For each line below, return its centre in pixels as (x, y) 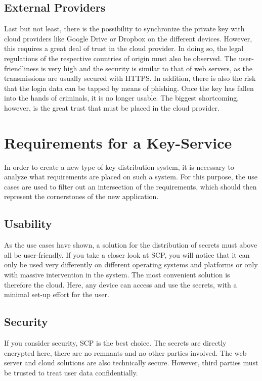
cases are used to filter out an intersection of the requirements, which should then (130, 186)
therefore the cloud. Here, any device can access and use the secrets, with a (121, 284)
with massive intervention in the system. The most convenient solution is (117, 275)
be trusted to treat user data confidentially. (71, 372)
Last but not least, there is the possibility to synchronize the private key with (124, 29)
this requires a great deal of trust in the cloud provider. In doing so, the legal (124, 48)
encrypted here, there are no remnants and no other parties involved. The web (125, 352)
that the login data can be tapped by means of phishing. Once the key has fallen (129, 88)
